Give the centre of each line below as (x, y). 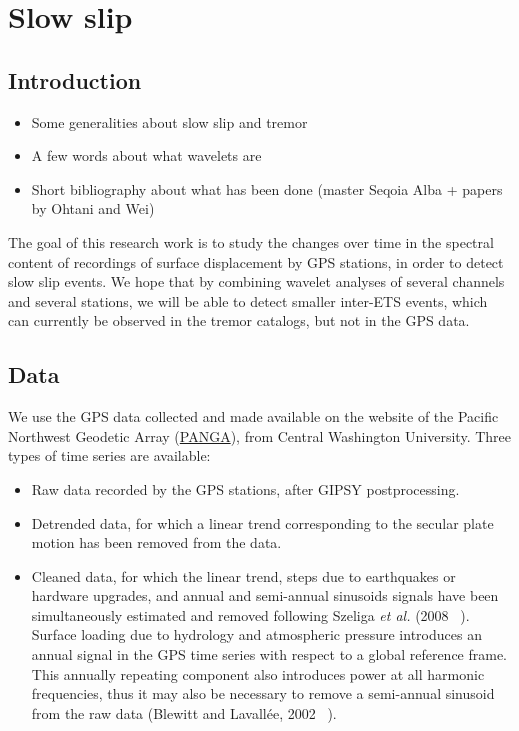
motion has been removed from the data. (156, 542)
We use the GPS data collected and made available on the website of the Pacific (253, 416)
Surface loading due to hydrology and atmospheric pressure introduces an (256, 634)
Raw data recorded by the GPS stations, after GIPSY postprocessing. (245, 488)
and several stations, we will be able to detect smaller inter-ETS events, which (248, 300)
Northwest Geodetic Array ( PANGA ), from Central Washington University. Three (259, 435)
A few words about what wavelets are (146, 155)
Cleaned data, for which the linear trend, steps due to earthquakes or (243, 575)
